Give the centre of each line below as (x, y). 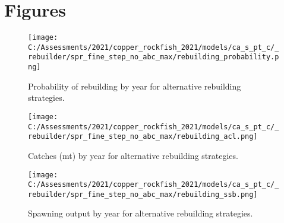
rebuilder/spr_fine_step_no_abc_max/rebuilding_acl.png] (143, 137)
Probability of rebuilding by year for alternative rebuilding (135, 86)
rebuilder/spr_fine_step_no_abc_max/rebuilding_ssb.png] (143, 194)
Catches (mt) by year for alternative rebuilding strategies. (133, 155)
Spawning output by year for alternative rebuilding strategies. (141, 213)
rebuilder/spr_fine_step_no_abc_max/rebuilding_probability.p (154, 57)
